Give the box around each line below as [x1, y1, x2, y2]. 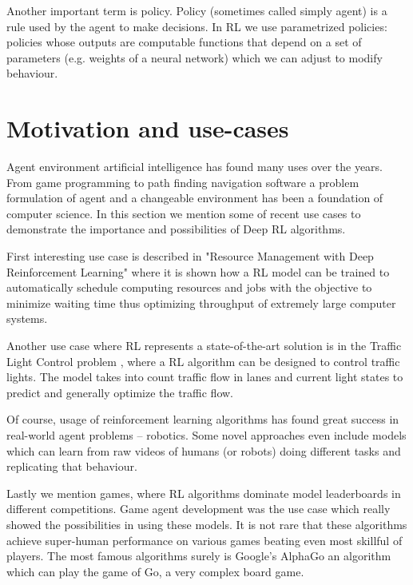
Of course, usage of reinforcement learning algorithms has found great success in [6, 411, 399, 428]
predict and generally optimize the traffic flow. [6, 384, 234, 400]
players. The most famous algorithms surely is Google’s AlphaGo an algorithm [6, 547, 391, 564]
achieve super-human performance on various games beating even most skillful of [6, 531, 403, 548]
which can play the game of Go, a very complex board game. [6, 563, 304, 579]
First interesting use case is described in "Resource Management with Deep [6, 248, 374, 265]
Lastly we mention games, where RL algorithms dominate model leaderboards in [6, 484, 401, 501]
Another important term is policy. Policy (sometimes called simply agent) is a [6, 2, 387, 18]
